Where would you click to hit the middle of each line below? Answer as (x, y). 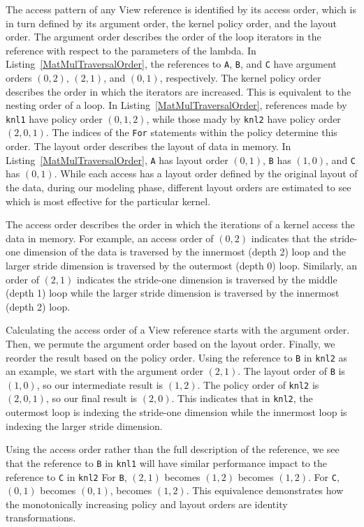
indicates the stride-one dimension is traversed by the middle (207, 279)
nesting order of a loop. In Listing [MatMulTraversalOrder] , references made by (176, 105)
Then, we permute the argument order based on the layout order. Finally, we (170, 343)
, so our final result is (92, 398)
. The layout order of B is (291, 371)
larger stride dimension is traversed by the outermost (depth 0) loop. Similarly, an (182, 265)
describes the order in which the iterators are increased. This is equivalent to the (179, 91)
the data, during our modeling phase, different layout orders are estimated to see (179, 187)
